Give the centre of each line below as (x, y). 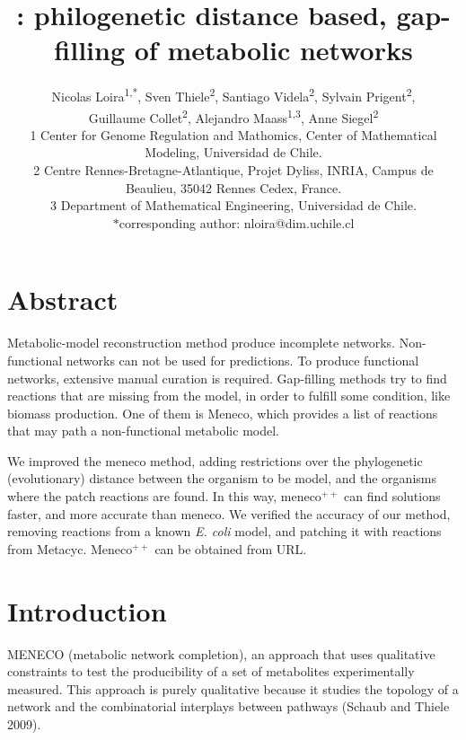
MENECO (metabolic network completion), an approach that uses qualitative (221, 653)
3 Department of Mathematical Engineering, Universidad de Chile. (233, 205)
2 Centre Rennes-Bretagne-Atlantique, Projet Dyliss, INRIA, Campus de (233, 170)
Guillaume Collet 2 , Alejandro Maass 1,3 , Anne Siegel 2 (233, 116)
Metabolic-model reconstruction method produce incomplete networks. (201, 343)
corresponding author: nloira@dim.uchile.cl (237, 222)
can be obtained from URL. (231, 548)
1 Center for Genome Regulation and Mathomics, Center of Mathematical (233, 134)
